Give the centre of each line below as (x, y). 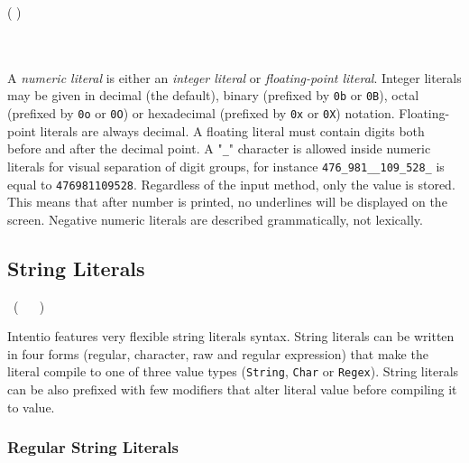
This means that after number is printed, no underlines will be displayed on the (227, 202)
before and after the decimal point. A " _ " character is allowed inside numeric (219, 148)
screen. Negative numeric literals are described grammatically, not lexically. (215, 219)
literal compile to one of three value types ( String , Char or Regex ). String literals (233, 371)
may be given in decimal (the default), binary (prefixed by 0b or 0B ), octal (213, 95)
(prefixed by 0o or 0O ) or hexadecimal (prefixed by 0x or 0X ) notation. (201, 113)
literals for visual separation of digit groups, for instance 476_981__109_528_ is (226, 166)
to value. (31, 407)
